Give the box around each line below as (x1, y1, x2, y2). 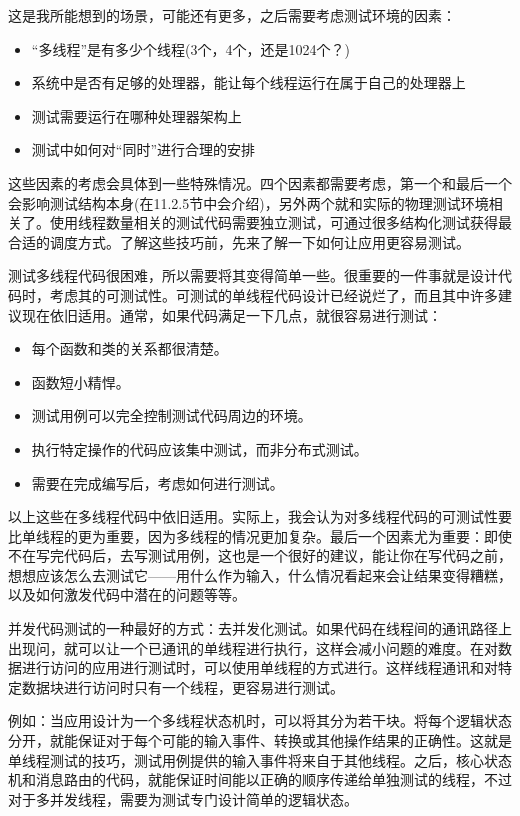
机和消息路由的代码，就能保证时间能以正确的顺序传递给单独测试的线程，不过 (8, 769, 512, 790)
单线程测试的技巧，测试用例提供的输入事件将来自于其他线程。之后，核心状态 (8, 749, 512, 770)
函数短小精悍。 (31, 371, 130, 392)
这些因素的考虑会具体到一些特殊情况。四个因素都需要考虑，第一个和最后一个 (8, 172, 512, 193)
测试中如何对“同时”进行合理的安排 (31, 139, 256, 160)
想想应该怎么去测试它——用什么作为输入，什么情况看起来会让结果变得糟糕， (8, 564, 512, 585)
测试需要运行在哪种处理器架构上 (31, 105, 242, 126)
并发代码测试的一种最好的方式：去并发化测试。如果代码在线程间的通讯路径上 (8, 618, 512, 639)
